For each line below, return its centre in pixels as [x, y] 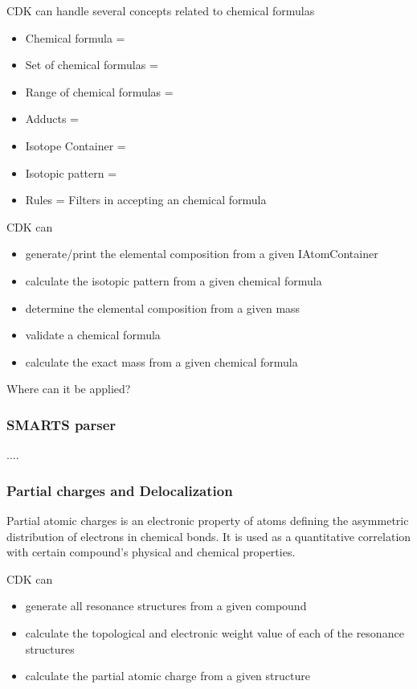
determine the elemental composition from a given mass [163, 308]
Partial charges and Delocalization [120, 490]
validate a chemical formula [93, 335]
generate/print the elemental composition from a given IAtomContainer [202, 254]
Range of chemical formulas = [99, 91]
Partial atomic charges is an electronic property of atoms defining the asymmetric [208, 520]
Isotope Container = [76, 145]
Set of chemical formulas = [92, 65]
